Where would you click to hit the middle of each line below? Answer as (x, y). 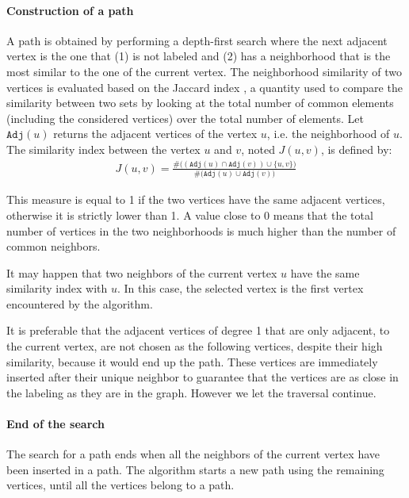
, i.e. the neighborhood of (328, 134)
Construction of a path (70, 10)
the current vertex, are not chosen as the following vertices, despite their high (195, 346)
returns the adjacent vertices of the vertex (155, 134)
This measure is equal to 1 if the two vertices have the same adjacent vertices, (196, 199)
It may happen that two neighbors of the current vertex (142, 272)
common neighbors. (54, 246)
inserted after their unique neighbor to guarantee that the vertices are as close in (203, 377)
